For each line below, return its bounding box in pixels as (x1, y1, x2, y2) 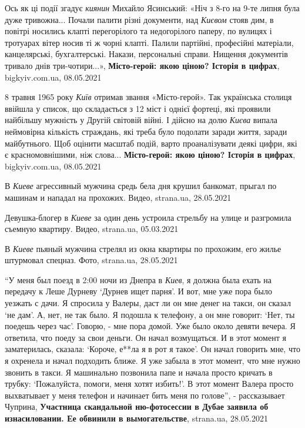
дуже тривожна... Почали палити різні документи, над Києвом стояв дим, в (5, 13, 274, 25)
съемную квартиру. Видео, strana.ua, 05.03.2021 (5, 223, 179, 235)
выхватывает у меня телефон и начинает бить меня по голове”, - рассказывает (5, 389, 285, 401)
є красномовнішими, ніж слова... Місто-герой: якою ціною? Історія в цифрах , (5, 148, 296, 161)
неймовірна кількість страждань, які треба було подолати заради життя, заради (5, 125, 287, 137)
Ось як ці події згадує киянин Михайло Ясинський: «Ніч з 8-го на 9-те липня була (5, 2, 300, 14)
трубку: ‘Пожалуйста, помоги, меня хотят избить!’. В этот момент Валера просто (5, 377, 294, 390)
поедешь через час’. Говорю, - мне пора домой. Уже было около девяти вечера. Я (5, 320, 296, 332)
